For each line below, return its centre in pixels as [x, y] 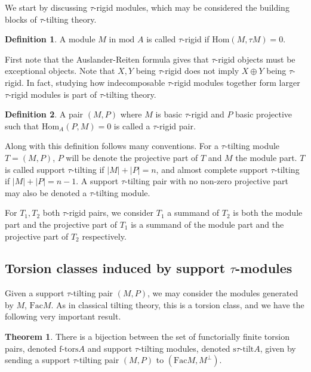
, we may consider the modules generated [223, 293]
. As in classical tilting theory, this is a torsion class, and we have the [178, 304]
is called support [35, 169]
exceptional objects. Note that [60, 71]
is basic [169, 114]
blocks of [21, 19]
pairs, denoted [31, 348]
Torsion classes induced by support [115, 268]
